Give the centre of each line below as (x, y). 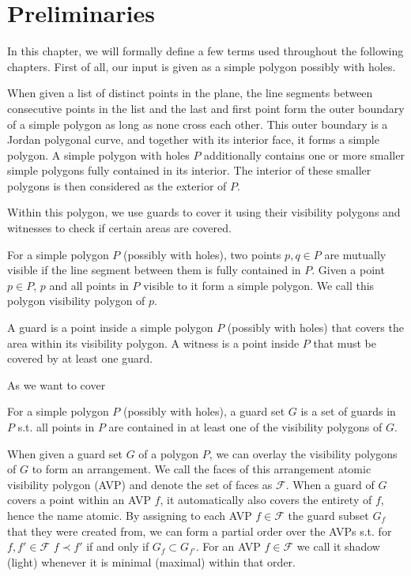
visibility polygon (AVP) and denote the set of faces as (140, 484)
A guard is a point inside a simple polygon (110, 328)
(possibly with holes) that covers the (315, 328)
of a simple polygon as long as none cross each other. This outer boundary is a (198, 124)
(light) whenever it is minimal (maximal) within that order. (151, 561)
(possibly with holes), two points (202, 254)
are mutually (355, 254)
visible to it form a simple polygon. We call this (259, 285)
